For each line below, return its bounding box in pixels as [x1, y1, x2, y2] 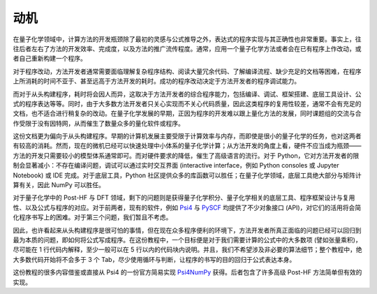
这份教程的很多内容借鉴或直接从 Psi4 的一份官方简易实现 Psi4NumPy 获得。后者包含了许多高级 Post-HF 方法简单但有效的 [13, 268, 362, 277]
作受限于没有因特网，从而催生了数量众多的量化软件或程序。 [13, 119, 184, 127]
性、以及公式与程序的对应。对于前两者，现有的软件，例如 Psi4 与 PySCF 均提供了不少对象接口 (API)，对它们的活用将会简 [13, 203, 362, 212]
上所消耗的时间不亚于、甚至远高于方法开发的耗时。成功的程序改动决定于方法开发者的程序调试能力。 [13, 77, 300, 85]
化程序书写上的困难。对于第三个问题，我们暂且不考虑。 [13, 213, 172, 221]
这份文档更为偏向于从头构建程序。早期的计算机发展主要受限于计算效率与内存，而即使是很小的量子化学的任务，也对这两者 [13, 132, 362, 140]
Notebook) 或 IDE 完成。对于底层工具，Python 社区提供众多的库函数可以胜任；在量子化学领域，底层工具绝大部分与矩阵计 [13, 171, 362, 179]
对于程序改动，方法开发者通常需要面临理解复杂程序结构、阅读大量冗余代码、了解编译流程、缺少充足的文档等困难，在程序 [13, 67, 362, 75]
